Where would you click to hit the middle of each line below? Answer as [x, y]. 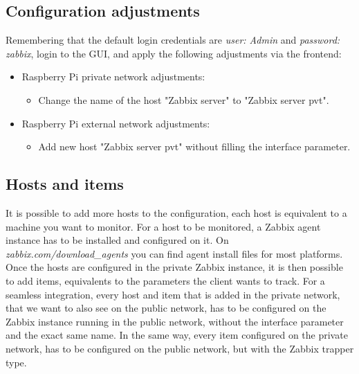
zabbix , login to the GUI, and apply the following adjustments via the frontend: [174, 53]
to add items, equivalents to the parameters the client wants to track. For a [165, 280]
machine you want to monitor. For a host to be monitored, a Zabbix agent [163, 226]
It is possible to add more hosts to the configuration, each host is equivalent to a [176, 212]
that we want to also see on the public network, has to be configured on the [166, 308]
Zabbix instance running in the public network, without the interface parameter [175, 321]
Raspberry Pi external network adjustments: [116, 123]
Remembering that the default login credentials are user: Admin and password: [173, 40]
